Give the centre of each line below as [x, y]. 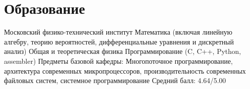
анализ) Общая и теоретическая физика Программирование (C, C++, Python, [123, 51]
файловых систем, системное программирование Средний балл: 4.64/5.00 [115, 80]
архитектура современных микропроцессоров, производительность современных [125, 70]
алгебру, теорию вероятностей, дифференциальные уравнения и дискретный [119, 41]
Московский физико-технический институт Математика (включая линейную [118, 32]
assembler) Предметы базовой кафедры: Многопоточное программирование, [119, 61]
